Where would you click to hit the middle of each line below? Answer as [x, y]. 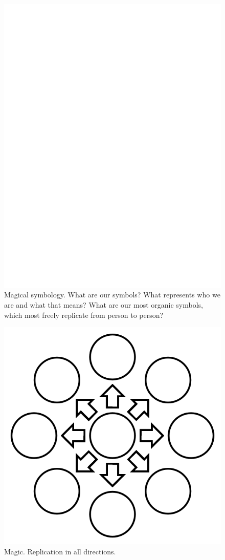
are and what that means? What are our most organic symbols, [104, 304]
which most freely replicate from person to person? [84, 315]
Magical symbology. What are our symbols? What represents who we [112, 295]
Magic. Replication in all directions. [60, 551]
